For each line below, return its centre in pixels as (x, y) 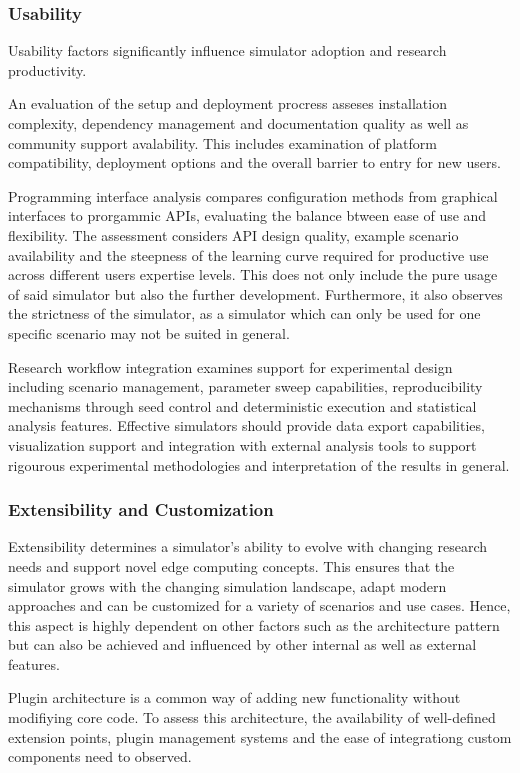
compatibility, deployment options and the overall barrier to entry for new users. (254, 162)
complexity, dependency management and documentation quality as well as (238, 123)
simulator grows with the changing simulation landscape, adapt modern (227, 585)
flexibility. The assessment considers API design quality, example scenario (233, 234)
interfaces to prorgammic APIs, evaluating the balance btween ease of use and (247, 215)
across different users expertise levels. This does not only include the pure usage (253, 274)
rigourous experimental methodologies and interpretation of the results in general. (259, 464)
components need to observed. (100, 756)
